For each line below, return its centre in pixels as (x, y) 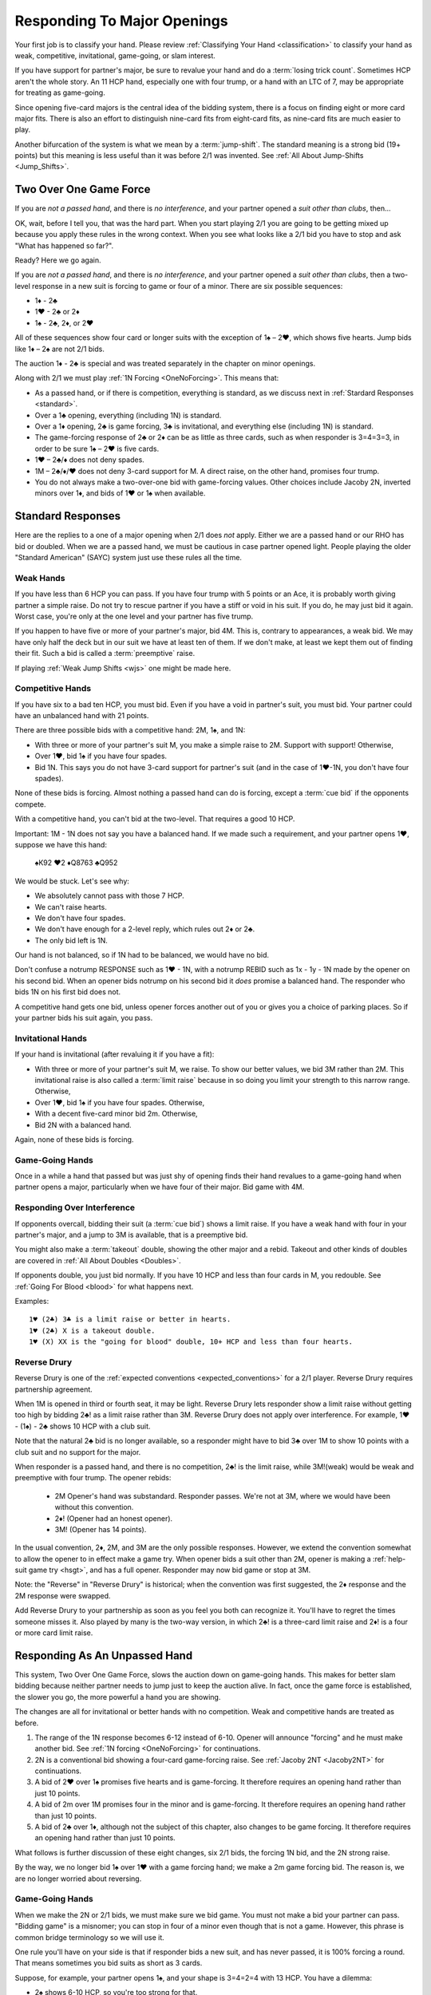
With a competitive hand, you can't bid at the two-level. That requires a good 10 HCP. (155, 819)
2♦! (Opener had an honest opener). (114, 1518)
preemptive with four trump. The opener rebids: (93, 1478)
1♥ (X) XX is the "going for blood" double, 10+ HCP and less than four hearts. (191, 1342)
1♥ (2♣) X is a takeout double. (92, 1330)
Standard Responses (68, 516)
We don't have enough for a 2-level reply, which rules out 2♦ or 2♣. (145, 929)
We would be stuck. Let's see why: (72, 881)
